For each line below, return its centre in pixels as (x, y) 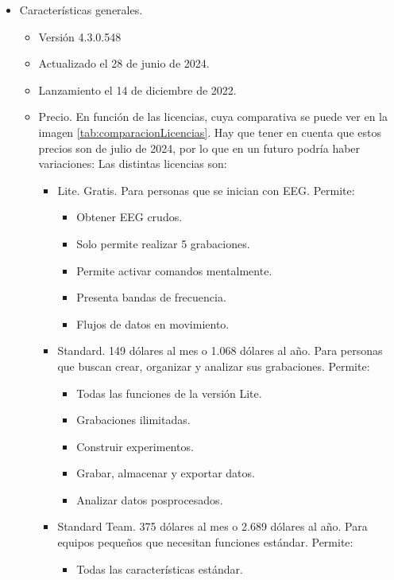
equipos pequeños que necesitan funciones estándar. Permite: (205, 542)
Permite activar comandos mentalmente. (174, 270)
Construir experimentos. (135, 446)
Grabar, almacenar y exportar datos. (166, 473)
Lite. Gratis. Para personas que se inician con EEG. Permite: (206, 190)
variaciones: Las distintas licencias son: (133, 163)
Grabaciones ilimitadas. (133, 420)
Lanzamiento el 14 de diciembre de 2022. (137, 90)
